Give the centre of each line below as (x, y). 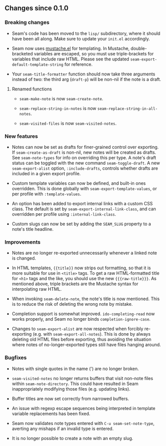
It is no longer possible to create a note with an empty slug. (73, 438)
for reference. (79, 64)
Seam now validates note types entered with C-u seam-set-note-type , (83, 423)
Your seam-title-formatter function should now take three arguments (83, 74)
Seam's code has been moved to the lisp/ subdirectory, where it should (86, 33)
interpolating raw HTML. (37, 289)
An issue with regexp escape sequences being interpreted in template (83, 408)
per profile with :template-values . (46, 194)
